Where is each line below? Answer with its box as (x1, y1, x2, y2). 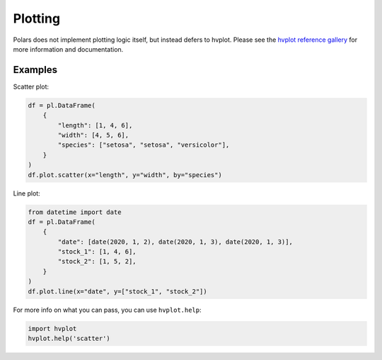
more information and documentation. (13, 45, 124, 53)
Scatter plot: (13, 82, 50, 91)
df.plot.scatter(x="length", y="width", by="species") (28, 171, 222, 179)
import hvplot (28, 325, 77, 332)
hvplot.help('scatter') (28, 334, 111, 343)
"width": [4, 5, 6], (57, 131, 129, 139)
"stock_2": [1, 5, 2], (57, 257, 137, 266)
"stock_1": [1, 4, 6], (57, 248, 137, 256)
